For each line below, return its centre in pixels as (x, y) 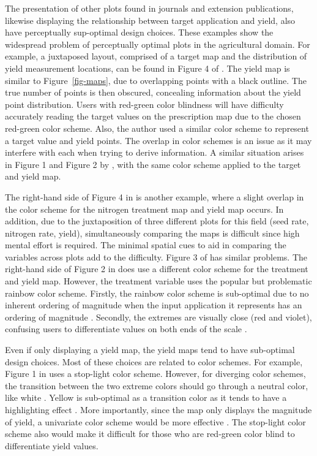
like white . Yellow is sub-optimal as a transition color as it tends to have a (146, 397)
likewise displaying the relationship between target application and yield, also (150, 20)
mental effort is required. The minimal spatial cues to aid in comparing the (146, 245)
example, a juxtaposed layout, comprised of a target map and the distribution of (156, 56)
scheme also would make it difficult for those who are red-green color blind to (150, 434)
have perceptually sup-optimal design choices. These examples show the (139, 32)
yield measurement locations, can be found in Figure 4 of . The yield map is (147, 68)
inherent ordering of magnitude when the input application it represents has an (154, 305)
